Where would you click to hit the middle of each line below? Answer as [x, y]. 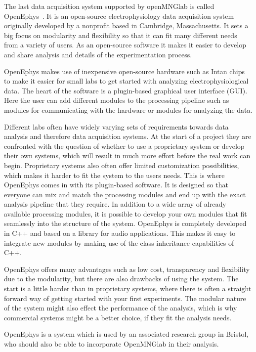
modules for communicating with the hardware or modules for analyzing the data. [128, 110]
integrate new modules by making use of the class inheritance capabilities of [119, 242]
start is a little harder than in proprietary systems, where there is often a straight [128, 288]
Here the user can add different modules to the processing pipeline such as [117, 100]
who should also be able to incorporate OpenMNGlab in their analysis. [111, 344]
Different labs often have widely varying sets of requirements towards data [116, 126]
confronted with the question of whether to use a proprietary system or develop [124, 146]
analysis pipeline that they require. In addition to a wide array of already [115, 204]
